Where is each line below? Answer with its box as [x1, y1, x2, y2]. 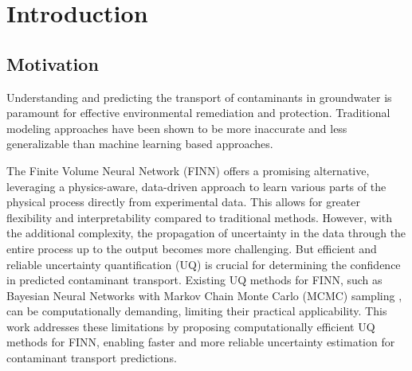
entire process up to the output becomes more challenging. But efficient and [6, 240, 377, 256]
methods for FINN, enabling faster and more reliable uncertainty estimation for [6, 334, 395, 350]
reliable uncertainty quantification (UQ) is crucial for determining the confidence [6, 256, 401, 272]
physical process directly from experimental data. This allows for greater [6, 193, 360, 210]
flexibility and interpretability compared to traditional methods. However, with [6, 209, 393, 225]
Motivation [6, 51, 99, 76]
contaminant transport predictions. [6, 350, 177, 366]
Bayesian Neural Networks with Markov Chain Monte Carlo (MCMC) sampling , [6, 287, 402, 303]
